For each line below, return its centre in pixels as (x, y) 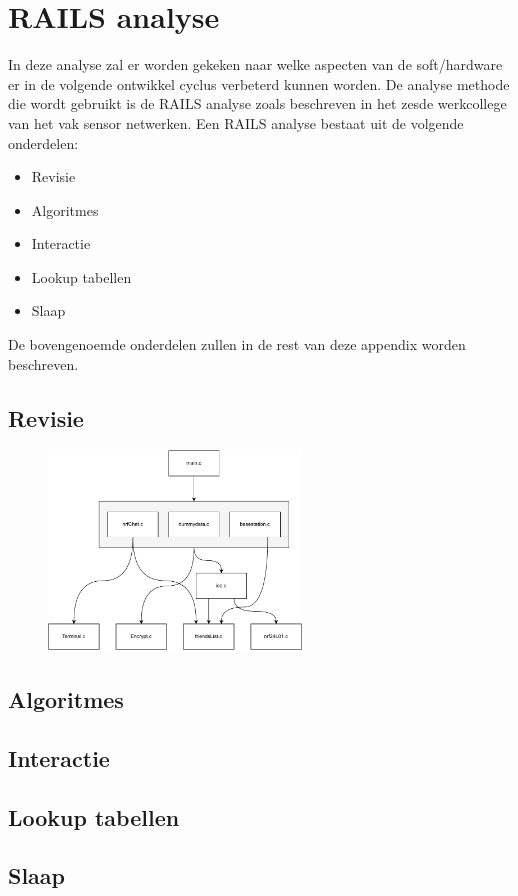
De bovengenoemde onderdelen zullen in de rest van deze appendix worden (237, 344)
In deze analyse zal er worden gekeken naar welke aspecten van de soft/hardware (255, 64)
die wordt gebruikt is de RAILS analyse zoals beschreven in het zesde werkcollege (257, 103)
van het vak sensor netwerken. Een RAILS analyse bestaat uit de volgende (236, 122)
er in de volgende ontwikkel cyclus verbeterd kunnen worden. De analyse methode (259, 83)
